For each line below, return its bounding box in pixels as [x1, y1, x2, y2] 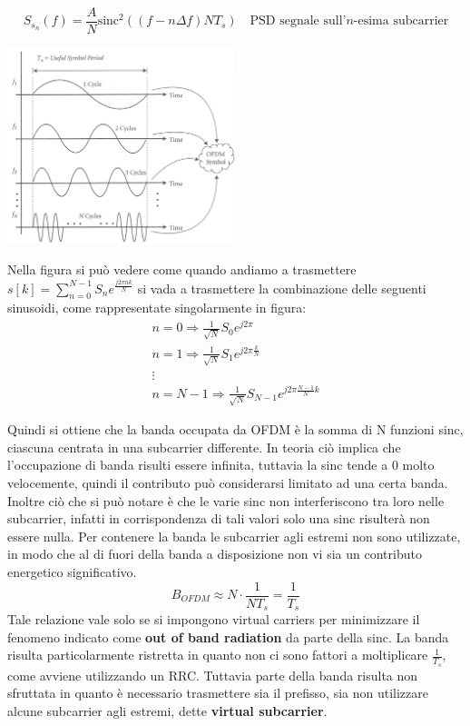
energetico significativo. [7, 562, 137, 581]
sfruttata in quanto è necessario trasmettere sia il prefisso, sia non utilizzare [7, 683, 428, 702]
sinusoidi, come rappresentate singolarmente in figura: [7, 298, 307, 317]
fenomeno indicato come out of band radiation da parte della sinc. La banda [7, 627, 449, 646]
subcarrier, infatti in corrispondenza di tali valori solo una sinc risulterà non [7, 509, 430, 528]
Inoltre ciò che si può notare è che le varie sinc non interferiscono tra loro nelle [7, 491, 445, 510]
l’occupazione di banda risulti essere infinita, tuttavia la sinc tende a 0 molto [7, 455, 435, 474]
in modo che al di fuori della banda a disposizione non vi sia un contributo [7, 544, 422, 563]
